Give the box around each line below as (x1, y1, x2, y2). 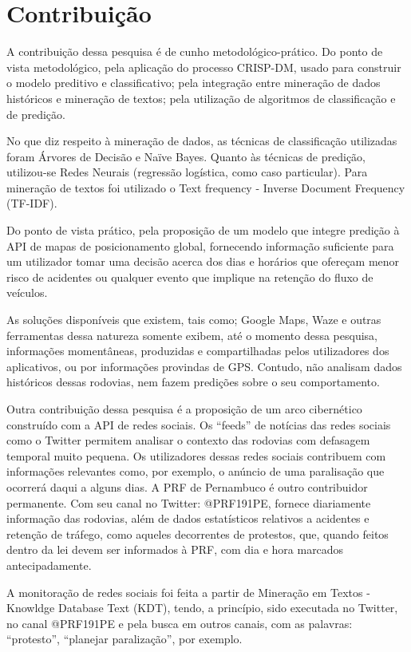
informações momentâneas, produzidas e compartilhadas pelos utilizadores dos (6, 342, 389, 359)
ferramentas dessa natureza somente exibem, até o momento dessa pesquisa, (6, 326, 377, 343)
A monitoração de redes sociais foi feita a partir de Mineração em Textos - (6, 583, 370, 600)
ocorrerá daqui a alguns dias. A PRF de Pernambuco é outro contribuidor (6, 478, 368, 495)
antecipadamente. (6, 556, 92, 573)
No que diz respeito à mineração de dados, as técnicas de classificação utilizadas (6, 132, 397, 149)
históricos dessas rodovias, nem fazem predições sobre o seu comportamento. (6, 373, 380, 390)
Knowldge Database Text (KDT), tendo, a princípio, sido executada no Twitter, (6, 599, 398, 616)
